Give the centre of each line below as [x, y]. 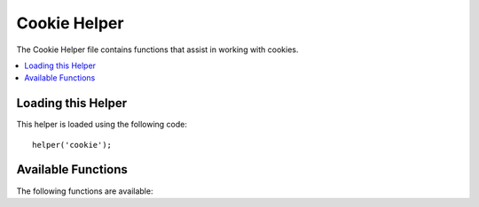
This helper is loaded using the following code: [102, 125]
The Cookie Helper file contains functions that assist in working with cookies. [157, 50]
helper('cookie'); [72, 145]
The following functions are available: [85, 191]
